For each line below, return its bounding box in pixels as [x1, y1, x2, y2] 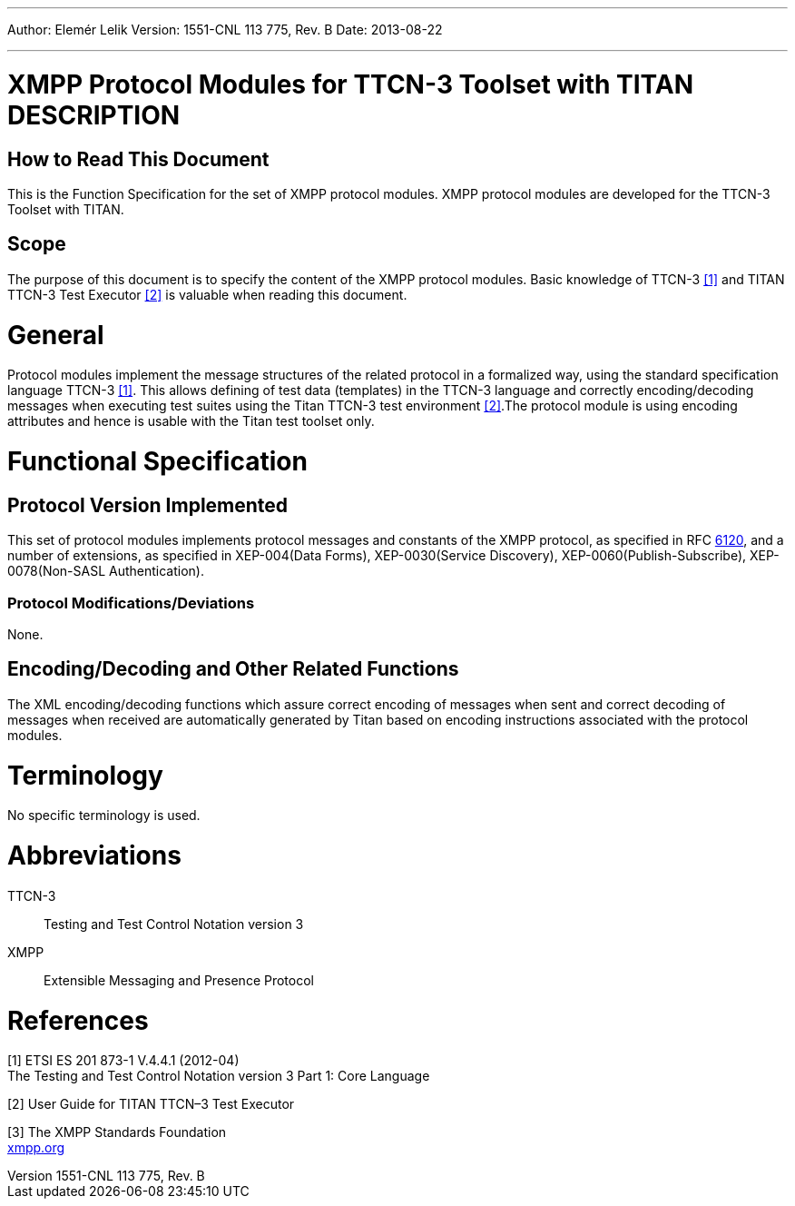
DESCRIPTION [7, 99, 181, 131]
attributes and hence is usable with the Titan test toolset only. [7, 413, 375, 430]
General [7, 319, 104, 351]
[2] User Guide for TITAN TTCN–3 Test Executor [7, 1096, 295, 1112]
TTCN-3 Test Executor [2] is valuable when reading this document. [7, 286, 407, 302]
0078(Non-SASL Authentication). [7, 563, 204, 579]
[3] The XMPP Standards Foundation [7, 1124, 227, 1141]
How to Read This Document [7, 147, 270, 171]
